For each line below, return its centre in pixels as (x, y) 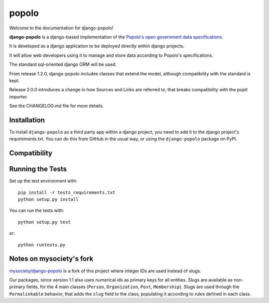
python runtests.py (42, 245)
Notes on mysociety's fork (51, 259)
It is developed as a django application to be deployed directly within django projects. (97, 46)
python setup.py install (48, 200)
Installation (27, 120)
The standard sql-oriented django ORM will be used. (63, 64)
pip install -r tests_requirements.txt (67, 192)
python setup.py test (44, 222)
